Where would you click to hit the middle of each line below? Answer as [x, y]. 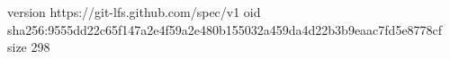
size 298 [29, 47]
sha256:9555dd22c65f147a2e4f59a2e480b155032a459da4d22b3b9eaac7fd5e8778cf [225, 29]
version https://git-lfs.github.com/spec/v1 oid [134, 12]
